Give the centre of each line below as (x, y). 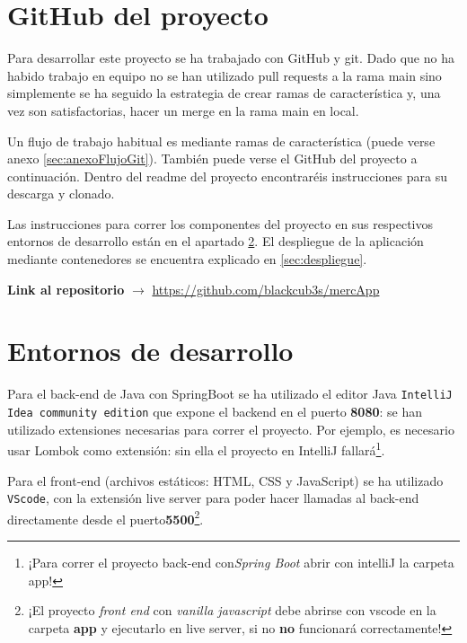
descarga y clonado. (61, 194)
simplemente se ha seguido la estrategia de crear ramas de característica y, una (224, 93)
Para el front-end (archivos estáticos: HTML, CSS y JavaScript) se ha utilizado (225, 480)
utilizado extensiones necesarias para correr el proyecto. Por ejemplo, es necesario (231, 429)
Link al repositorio (66, 289)
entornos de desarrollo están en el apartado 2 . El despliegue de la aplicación (216, 241)
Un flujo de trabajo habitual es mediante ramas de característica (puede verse (221, 141)
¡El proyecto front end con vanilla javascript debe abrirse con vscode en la (232, 610)
